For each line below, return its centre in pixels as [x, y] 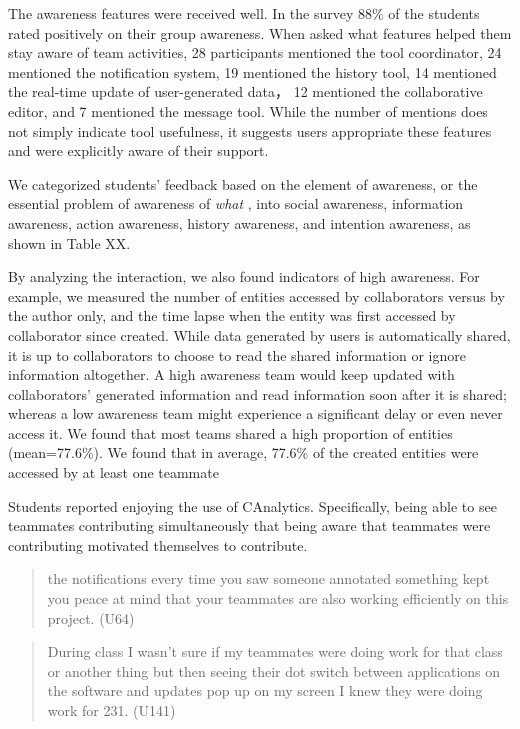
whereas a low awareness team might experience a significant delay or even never [255, 413]
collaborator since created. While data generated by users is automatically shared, [259, 334]
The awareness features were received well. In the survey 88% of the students [244, 13]
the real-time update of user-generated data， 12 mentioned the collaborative [245, 91]
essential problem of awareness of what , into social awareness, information [236, 203]
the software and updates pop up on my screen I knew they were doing [265, 690]
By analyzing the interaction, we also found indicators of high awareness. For [244, 276]
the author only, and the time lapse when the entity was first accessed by [232, 315]
